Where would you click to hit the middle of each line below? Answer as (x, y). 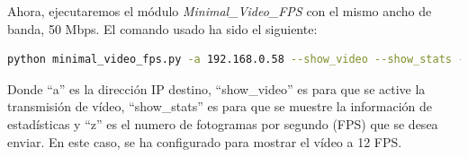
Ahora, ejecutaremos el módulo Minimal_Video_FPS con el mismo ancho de (220, 11)
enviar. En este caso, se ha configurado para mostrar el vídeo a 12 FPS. (205, 141)
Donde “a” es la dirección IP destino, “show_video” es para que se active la (216, 88)
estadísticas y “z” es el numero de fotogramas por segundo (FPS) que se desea (223, 123)
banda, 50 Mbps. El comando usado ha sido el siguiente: (162, 28)
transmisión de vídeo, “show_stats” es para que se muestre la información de (220, 106)
